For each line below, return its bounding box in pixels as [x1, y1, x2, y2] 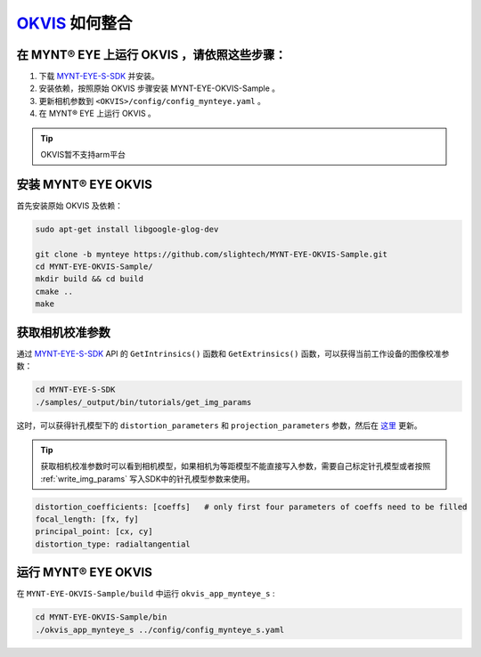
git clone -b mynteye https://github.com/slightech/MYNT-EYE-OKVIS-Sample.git [35, 249, 387, 259]
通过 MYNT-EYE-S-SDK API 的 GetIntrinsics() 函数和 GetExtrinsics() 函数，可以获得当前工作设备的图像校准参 [16, 348, 450, 359]
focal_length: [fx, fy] [35, 515, 140, 524]
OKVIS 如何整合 [16, 13, 133, 33]
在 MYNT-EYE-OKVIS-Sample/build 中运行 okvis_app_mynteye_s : [16, 588, 275, 599]
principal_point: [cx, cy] [35, 526, 153, 537]
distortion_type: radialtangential [35, 539, 191, 549]
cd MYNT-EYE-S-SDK [35, 385, 116, 395]
